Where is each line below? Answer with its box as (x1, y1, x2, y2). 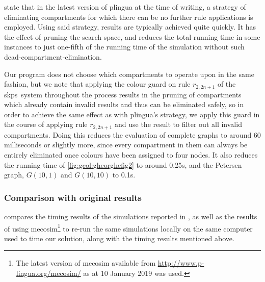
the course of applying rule (4, 119, 88, 130)
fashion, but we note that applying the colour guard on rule (4, 79, 191, 89)
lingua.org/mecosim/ (16, 268, 81, 278)
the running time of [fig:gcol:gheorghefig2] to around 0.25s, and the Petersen (4, 159, 242, 170)
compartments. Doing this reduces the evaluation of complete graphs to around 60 (4, 129, 261, 140)
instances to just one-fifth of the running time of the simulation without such (4, 41, 245, 52)
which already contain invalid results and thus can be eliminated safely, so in (4, 99, 244, 110)
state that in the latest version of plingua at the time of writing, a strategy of (4, 2, 246, 12)
